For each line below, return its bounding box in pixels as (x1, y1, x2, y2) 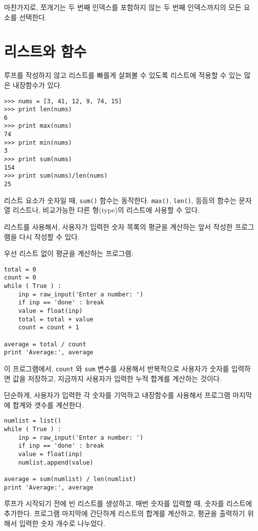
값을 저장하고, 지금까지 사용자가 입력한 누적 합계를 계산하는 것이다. (12, 373, 222, 383)
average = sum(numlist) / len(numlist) (4, 476, 136, 483)
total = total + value (18, 315, 93, 323)
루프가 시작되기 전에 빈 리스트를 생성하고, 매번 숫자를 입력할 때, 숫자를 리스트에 (4, 498, 252, 509)
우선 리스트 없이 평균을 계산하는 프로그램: (4, 248, 134, 259)
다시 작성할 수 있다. (19, 231, 80, 242)
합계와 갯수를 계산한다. (12, 399, 84, 410)
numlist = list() (4, 417, 61, 425)
